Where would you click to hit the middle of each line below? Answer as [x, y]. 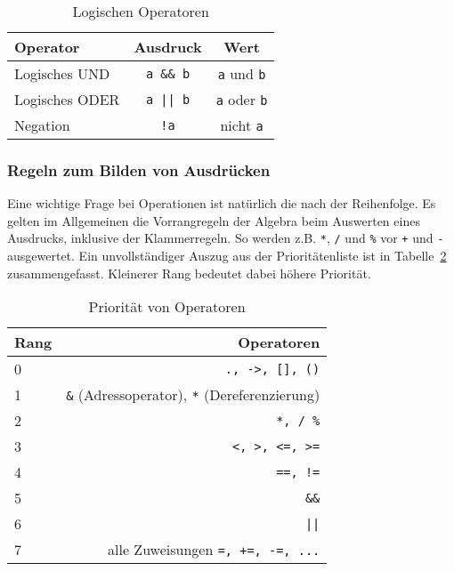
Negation [42, 125]
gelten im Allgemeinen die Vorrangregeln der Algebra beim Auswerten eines [214, 220]
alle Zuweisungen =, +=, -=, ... [214, 550]
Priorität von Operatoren [167, 307]
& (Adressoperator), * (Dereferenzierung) [193, 395]
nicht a [242, 125]
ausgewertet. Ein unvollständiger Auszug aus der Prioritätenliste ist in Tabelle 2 [227, 256]
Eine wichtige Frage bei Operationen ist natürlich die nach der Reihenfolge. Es [222, 203]
